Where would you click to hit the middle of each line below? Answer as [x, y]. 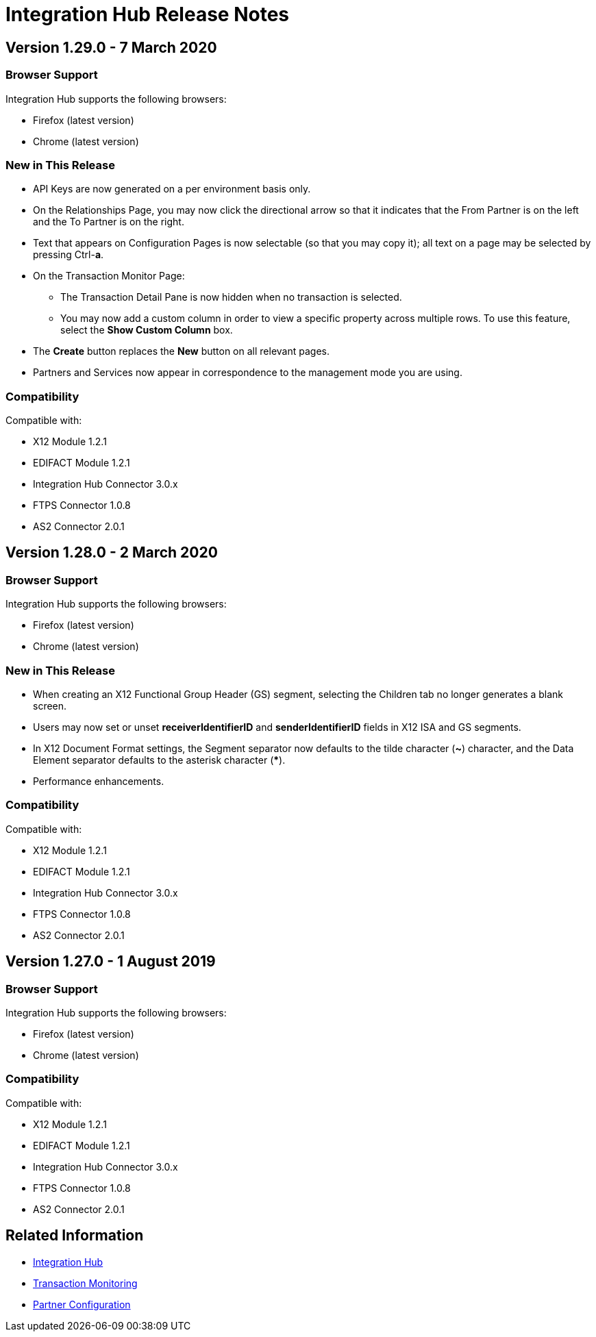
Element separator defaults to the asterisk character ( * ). [159, 760]
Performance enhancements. [99, 782]
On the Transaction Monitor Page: [109, 276]
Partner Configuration [82, 1304]
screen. [50, 706]
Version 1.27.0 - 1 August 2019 [111, 962]
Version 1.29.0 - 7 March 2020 [111, 47]
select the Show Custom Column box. [147, 330]
